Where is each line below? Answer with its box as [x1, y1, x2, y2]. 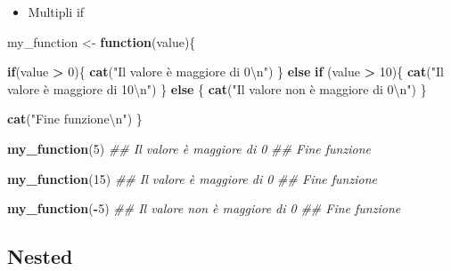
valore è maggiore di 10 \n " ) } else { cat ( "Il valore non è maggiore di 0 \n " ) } [7, 79, 427, 98]
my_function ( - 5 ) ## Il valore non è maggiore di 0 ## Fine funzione [7, 199, 401, 218]
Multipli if [28, 3, 85, 20]
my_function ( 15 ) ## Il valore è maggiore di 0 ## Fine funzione [7, 169, 377, 187]
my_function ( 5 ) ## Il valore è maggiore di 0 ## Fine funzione [7, 139, 371, 157]
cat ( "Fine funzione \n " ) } [7, 109, 143, 128]
